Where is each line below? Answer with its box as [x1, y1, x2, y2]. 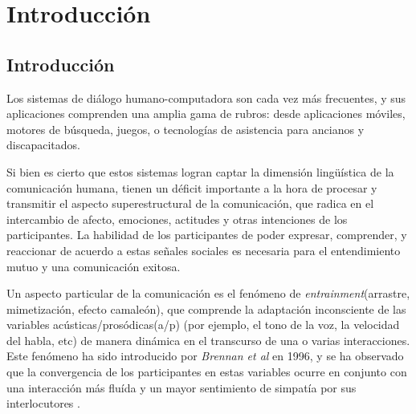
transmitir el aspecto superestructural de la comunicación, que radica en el [6, 195, 374, 212]
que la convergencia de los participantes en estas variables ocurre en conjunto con [6, 363, 407, 380]
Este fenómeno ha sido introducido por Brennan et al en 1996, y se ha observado [6, 347, 404, 364]
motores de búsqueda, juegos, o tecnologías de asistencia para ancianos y [6, 120, 365, 137]
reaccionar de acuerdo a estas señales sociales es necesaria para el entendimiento [6, 241, 401, 258]
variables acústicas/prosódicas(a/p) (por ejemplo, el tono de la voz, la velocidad [6, 316, 400, 333]
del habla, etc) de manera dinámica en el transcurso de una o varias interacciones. [6, 331, 410, 348]
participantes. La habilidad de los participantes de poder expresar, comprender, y [6, 226, 407, 243]
